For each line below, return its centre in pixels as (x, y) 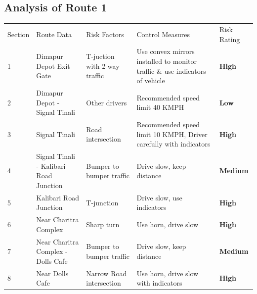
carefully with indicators (173, 144)
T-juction (100, 56)
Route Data (54, 34)
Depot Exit (53, 66)
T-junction (102, 202)
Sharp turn (103, 224)
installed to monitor (167, 61)
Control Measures (163, 34)
